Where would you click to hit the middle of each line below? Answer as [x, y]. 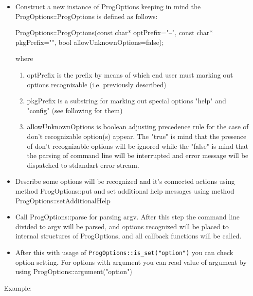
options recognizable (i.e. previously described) [97, 84]
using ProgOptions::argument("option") [74, 271]
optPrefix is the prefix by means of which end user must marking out [130, 74]
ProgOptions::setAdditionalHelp [63, 200]
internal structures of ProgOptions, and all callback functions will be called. [128, 236]
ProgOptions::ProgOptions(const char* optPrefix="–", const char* [114, 32]
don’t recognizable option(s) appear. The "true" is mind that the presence [137, 136]
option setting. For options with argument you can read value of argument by [131, 262]
